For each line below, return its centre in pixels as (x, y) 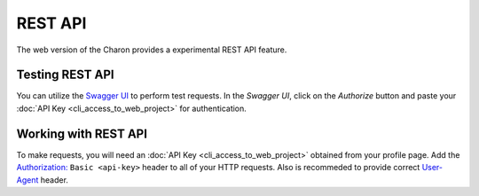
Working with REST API (82, 133)
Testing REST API (65, 75)
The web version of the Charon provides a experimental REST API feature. (152, 50)
